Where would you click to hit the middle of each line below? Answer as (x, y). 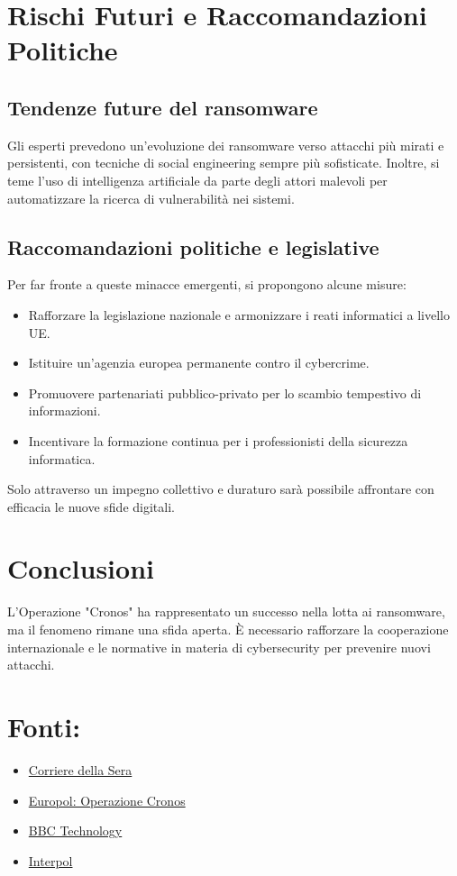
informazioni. (64, 411)
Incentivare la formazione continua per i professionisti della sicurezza (218, 440)
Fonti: (44, 726)
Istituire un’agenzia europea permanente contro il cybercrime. (199, 363)
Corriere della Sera (80, 769)
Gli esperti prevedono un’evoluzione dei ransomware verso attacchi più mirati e (226, 145)
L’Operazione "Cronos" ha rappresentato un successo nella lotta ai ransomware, (226, 611)
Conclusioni (81, 568)
